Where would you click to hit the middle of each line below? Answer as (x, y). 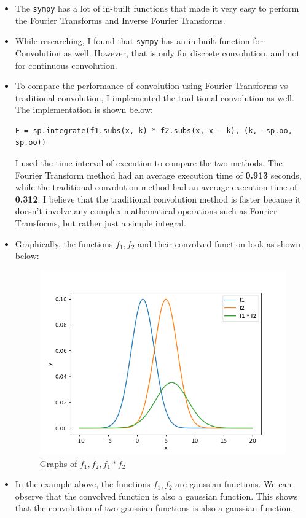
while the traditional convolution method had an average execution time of (156, 187)
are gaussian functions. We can (233, 484)
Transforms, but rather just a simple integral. (100, 223)
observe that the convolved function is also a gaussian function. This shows (156, 496)
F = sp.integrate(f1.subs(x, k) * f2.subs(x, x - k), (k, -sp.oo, (154, 130)
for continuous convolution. (66, 65)
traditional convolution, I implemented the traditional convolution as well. (155, 97)
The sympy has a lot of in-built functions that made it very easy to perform (157, 8)
